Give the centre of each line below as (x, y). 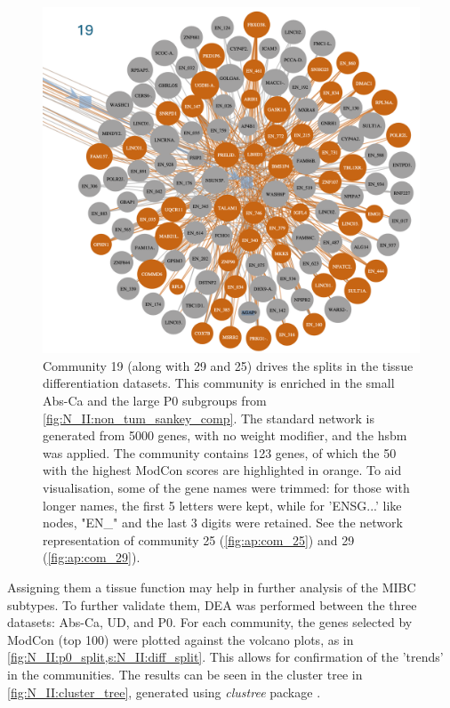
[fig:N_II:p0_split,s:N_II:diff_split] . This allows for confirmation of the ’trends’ (225, 657)
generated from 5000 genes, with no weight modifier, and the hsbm (225, 435)
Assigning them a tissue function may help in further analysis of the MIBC (212, 587)
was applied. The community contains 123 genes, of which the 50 (220, 452)
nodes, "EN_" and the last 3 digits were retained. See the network (223, 523)
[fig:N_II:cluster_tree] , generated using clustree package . (164, 692)
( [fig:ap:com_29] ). (92, 557)
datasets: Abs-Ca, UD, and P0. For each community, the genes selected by (210, 622)
